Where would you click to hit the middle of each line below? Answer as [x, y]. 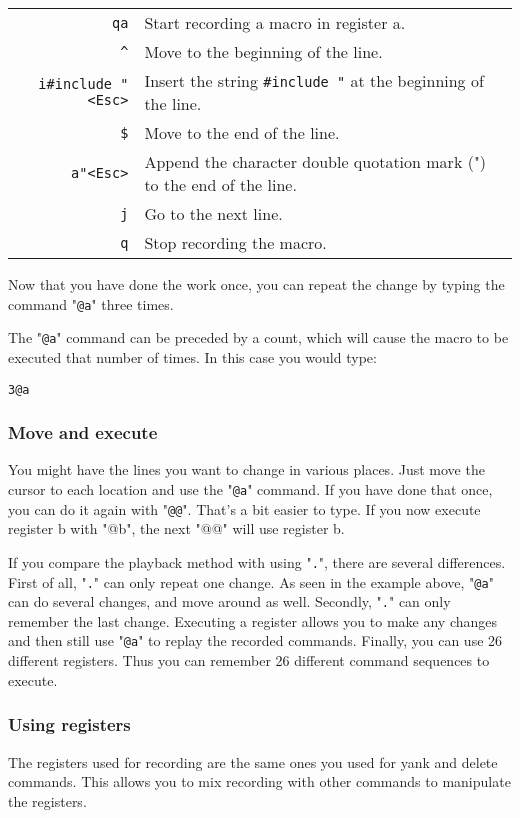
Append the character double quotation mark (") [315, 161]
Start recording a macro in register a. [275, 22]
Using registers [69, 724]
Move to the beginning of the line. [263, 51]
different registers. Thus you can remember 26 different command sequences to [249, 660]
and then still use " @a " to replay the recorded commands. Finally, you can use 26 [255, 640]
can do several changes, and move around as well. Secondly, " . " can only [229, 601]
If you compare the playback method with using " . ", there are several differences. [257, 561]
